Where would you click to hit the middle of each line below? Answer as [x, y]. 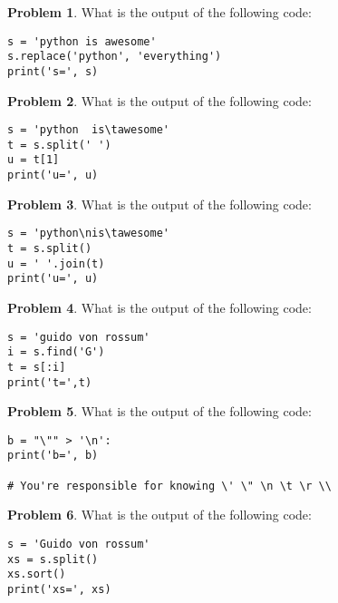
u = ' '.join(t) [56, 263]
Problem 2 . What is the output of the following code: [159, 100]
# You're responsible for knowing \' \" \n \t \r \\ [169, 486]
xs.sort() [37, 574]
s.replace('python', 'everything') [115, 57]
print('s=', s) [53, 71]
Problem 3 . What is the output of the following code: [159, 204]
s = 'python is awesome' [82, 41]
